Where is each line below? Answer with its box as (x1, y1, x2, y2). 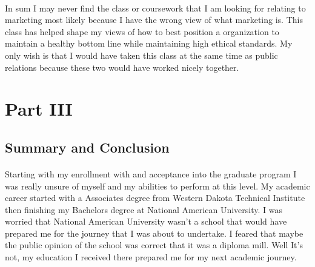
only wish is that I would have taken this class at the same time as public (5, 48, 278, 61)
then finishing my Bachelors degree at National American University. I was (5, 203, 282, 216)
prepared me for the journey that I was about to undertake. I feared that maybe (5, 226, 303, 239)
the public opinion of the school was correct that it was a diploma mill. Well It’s (5, 239, 303, 251)
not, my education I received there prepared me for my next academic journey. (5, 251, 297, 263)
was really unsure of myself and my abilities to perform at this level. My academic (5, 179, 310, 192)
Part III (5, 96, 73, 121)
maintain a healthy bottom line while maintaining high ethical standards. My (5, 37, 293, 50)
